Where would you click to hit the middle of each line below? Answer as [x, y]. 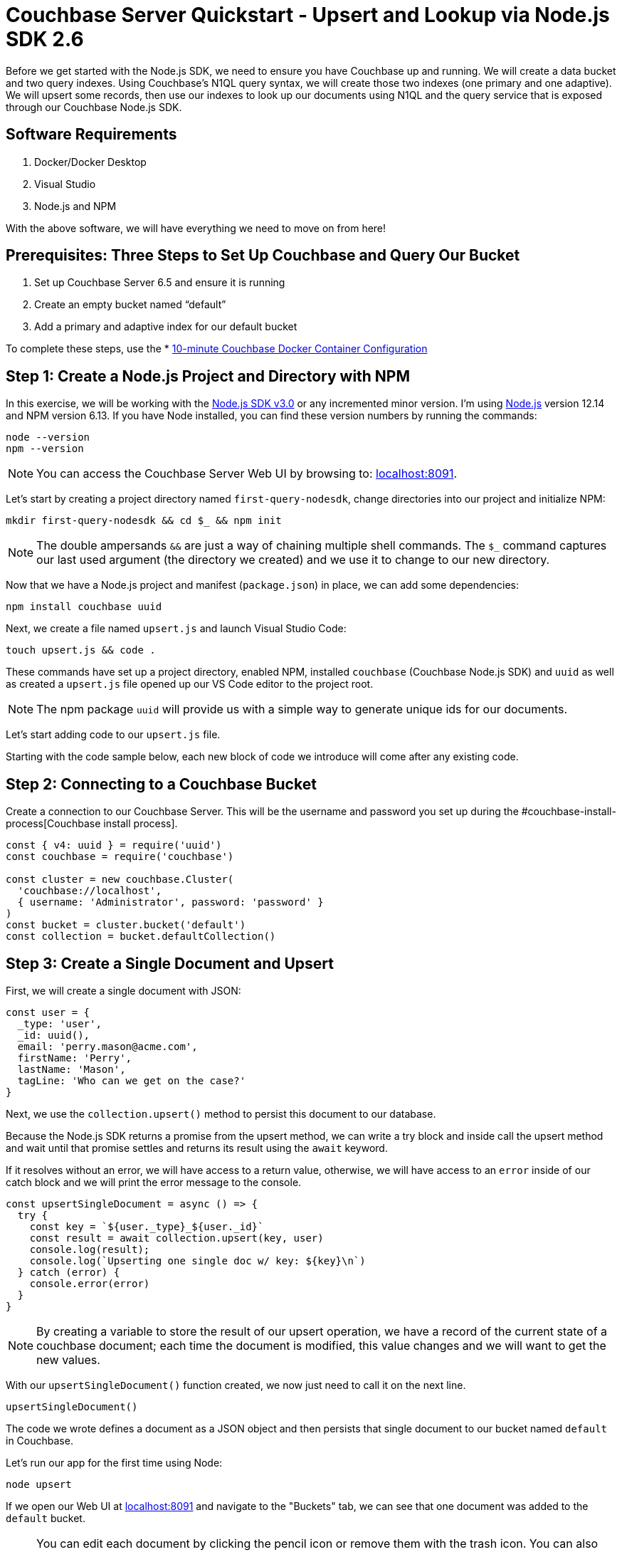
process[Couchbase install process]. [92, 824]
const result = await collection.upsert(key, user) [176, 1238]
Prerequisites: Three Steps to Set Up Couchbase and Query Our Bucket [263, 256]
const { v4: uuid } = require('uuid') [114, 845]
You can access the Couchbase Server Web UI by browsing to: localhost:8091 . [247, 474]
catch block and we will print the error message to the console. [154, 1182]
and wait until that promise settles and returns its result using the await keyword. [197, 1148]
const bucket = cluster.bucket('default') [126, 925]
